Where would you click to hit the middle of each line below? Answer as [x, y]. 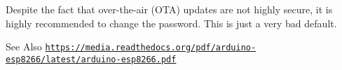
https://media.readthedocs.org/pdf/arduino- [151, 48]
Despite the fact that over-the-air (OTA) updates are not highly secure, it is [169, 9]
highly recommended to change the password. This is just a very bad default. [171, 23]
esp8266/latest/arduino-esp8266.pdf [91, 59]
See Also [24, 47]
